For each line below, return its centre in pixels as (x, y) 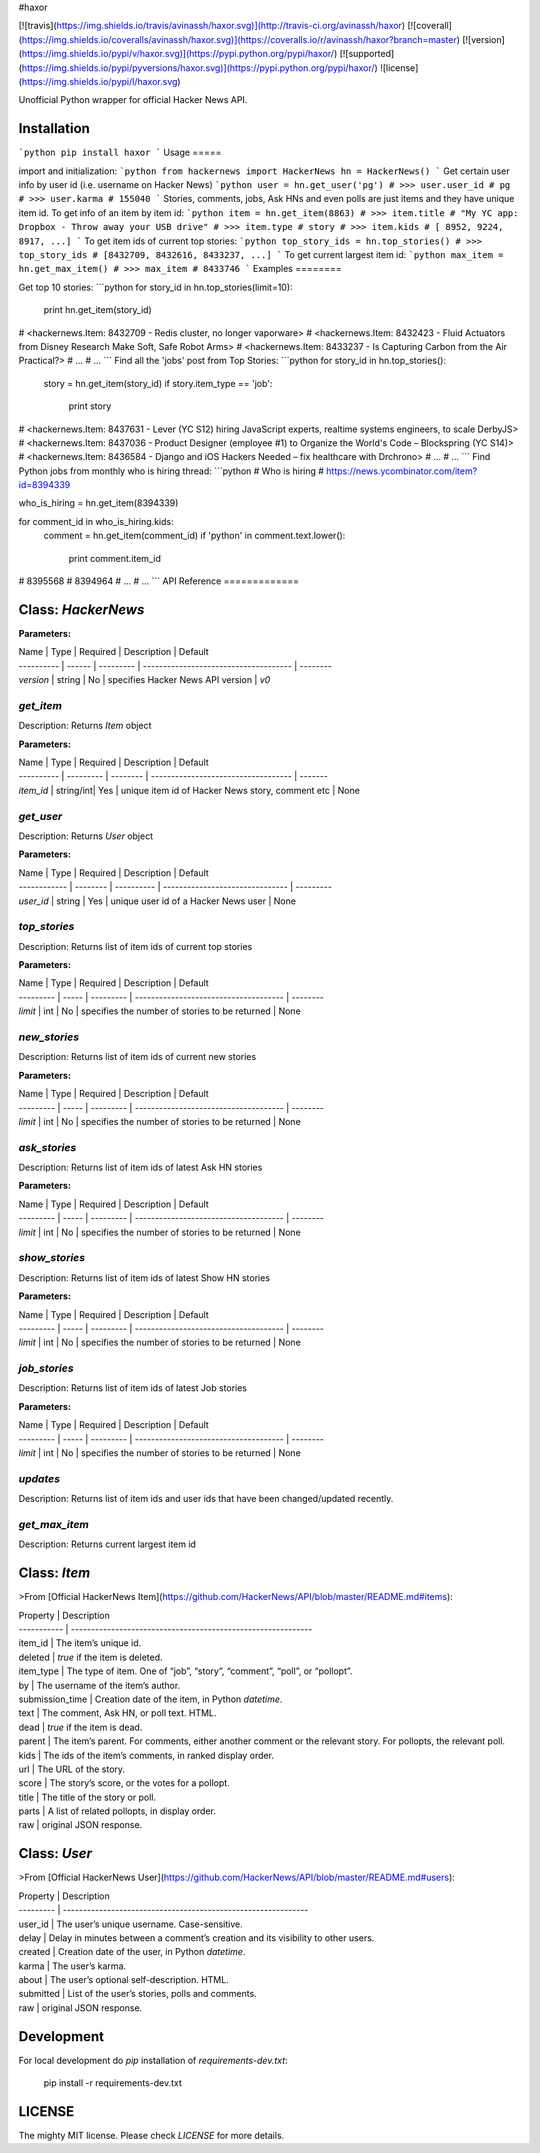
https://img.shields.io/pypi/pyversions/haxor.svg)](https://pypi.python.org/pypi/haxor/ (198, 67)
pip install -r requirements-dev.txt (112, 2083)
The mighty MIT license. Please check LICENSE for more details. (151, 2136)
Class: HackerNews (81, 609)
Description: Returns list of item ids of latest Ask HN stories (140, 1167)
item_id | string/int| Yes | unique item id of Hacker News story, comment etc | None (189, 790)
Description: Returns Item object (85, 726)
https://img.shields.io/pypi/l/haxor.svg (99, 81)
